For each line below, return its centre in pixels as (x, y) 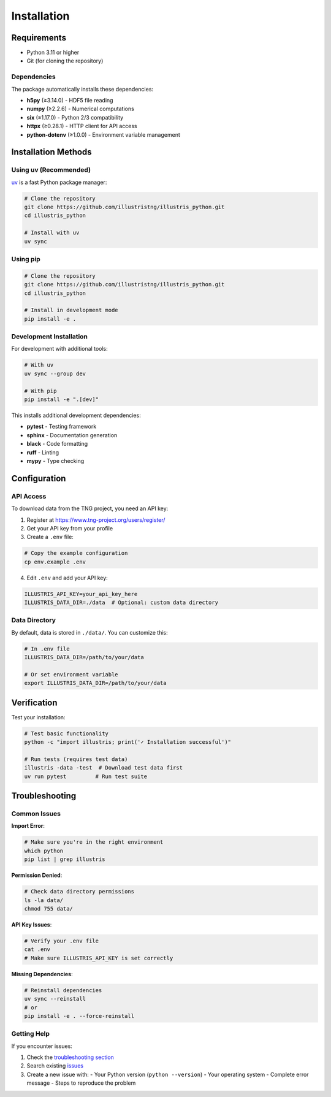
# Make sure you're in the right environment (94, 842)
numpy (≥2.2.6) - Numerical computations (80, 109)
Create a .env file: (50, 537)
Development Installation (50, 337)
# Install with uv (52, 233)
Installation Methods (51, 152)
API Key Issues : (32, 924)
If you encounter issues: (42, 1046)
